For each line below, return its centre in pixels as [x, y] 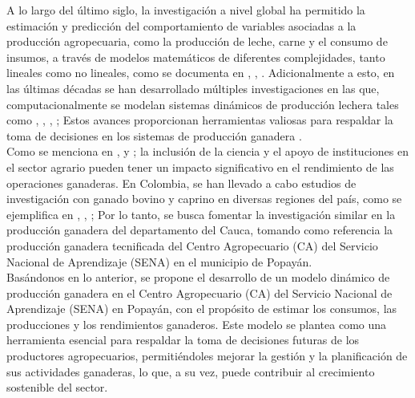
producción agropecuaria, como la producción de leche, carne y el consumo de [197, 41]
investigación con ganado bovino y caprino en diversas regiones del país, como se [204, 199]
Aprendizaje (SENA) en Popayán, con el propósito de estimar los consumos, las [202, 309]
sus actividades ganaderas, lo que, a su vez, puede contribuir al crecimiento [191, 371]
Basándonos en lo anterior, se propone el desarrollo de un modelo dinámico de [198, 277]
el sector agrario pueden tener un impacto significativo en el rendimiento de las [200, 167]
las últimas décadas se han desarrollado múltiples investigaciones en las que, [193, 88]
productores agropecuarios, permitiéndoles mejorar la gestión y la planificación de [207, 356]
